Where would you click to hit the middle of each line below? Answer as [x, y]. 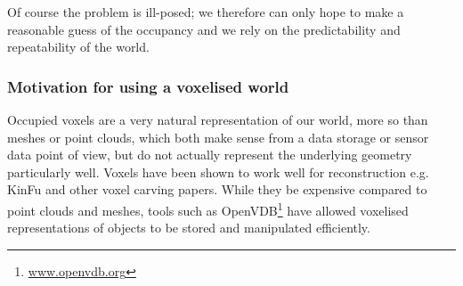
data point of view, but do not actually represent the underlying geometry [210, 155]
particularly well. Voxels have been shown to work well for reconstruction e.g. [218, 172]
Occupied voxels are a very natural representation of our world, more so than [218, 119]
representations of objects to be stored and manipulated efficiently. [189, 228]
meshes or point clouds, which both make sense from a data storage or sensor [218, 137]
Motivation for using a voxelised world [148, 86]
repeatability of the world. [78, 47]
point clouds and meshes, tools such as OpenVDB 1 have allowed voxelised [208, 208]
